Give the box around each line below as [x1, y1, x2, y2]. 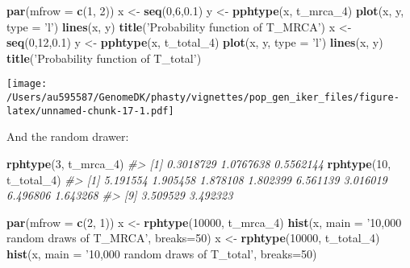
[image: [6, 78, 48, 90]
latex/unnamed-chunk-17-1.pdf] [6, 105, 174, 117]
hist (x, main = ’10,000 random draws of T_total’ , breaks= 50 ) [6, 245, 317, 262]
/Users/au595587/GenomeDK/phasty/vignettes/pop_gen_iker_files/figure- [6, 92, 400, 104]
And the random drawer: [6, 128, 129, 145]
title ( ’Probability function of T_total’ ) [6, 49, 202, 66]
